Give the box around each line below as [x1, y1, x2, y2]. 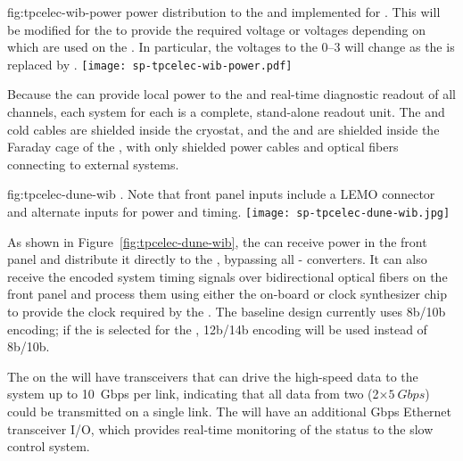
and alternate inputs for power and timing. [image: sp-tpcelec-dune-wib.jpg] [7, 202, 451, 220]
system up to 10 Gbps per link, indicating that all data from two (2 [7, 384, 379, 403]
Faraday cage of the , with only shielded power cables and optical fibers [7, 137, 399, 156]
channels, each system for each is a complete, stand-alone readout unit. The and [7, 103, 445, 121]
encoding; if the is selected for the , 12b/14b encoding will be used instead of [7, 319, 427, 338]
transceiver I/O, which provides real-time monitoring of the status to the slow [7, 419, 434, 438]
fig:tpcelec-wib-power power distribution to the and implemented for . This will [7, 3, 441, 21]
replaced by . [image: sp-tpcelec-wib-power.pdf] [7, 54, 293, 73]
